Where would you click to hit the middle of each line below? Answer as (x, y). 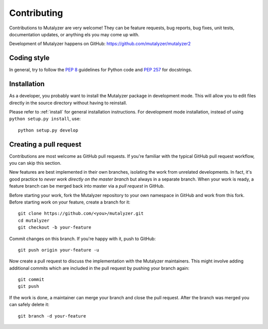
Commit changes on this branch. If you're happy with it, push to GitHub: (82, 239)
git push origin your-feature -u (59, 250)
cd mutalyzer (34, 220)
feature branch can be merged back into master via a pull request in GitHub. (87, 186)
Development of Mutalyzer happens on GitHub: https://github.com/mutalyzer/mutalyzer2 (100, 44)
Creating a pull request (45, 144)
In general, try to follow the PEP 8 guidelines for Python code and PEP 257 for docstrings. (101, 70)
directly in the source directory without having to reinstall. (68, 103)
